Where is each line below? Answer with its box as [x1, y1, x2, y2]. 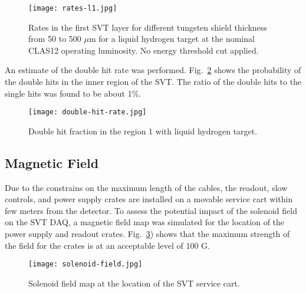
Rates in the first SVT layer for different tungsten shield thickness [28, 21, 267, 33]
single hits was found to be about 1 [5, 87, 132, 99]
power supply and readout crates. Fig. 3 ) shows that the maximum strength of [5, 228, 290, 240]
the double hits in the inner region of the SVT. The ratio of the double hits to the [5, 75, 302, 88]
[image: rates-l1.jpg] [28, 4, 117, 12]
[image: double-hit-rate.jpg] [28, 108, 147, 117]
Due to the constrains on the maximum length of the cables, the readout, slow [5, 181, 288, 193]
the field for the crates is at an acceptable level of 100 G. [5, 239, 210, 251]
